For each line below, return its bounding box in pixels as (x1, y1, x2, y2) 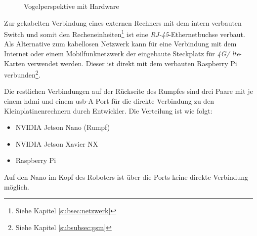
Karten (4, 58, 25, 68)
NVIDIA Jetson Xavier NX (15, 138, 98, 149)
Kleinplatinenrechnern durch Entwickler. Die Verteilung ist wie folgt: (4, 105, 213, 116)
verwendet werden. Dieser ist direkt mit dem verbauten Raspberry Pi (27, 58, 237, 68)
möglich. (4, 181, 29, 192)
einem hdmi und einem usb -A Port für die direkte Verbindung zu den (4, 96, 214, 106)
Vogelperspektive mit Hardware (24, 1, 119, 11)
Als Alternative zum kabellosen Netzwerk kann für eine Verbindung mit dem (4, 39, 237, 49)
